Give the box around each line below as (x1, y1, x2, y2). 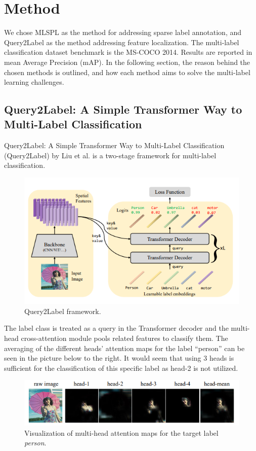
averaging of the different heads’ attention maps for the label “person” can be (4, 342, 245, 353)
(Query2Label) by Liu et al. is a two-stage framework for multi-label (4, 150, 217, 160)
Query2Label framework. (24, 305, 101, 316)
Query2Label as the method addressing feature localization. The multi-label (4, 37, 239, 47)
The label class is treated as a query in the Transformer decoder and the (4, 323, 229, 333)
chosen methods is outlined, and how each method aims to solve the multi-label (4, 66, 250, 77)
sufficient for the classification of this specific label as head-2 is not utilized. (4, 362, 238, 373)
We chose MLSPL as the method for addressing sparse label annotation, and (4, 27, 242, 38)
